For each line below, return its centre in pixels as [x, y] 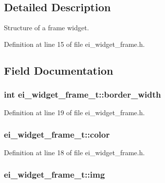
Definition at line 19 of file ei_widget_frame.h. [74, 112]
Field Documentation [59, 70]
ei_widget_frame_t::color [57, 134]
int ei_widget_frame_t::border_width [82, 94]
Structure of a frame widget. [47, 28]
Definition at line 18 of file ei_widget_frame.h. [74, 152]
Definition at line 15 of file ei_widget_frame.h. [74, 44]
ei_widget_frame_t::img [55, 174]
